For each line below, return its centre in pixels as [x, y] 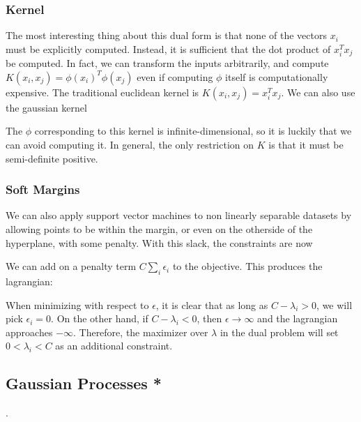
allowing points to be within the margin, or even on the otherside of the [159, 229]
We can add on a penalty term [71, 266]
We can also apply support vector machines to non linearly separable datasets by [179, 215]
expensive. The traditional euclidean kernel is [102, 92]
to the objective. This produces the [247, 266]
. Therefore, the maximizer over [140, 332]
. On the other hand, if [100, 318]
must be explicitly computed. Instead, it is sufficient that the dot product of [168, 48]
